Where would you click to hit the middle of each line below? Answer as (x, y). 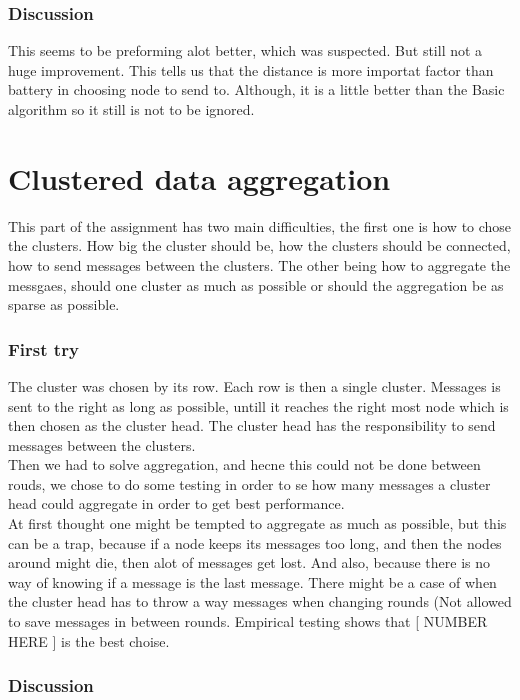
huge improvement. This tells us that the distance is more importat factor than (251, 69)
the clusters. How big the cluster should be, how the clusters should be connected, (259, 245)
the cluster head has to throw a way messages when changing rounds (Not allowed (260, 601)
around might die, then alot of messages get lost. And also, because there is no (249, 562)
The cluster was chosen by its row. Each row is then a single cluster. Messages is (254, 385)
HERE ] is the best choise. (89, 640)
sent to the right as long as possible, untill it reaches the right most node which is (258, 405)
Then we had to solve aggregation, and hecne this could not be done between (244, 464)
